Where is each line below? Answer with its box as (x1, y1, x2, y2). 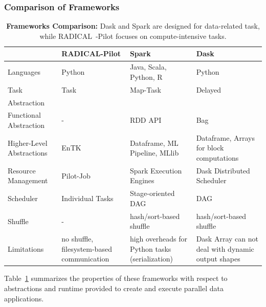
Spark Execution (129, 165, 182, 176)
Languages (8, 67, 41, 77)
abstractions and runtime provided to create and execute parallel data (4, 283, 224, 294)
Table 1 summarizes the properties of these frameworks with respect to (4, 273, 228, 283)
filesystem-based (61, 243, 112, 254)
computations (196, 152, 239, 163)
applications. (4, 293, 44, 303)
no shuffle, (61, 233, 94, 244)
